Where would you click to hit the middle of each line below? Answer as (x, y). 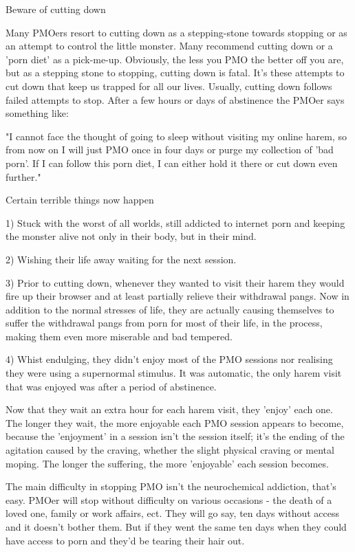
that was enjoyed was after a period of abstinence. (111, 386)
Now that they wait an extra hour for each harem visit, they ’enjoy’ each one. (169, 409)
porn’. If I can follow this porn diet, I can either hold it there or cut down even (172, 163)
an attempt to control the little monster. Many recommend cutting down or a (169, 46)
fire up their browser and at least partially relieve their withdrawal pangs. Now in (177, 296)
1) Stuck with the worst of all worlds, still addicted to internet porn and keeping (175, 222)
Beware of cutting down (56, 9)
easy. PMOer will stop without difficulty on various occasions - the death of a (169, 499)
